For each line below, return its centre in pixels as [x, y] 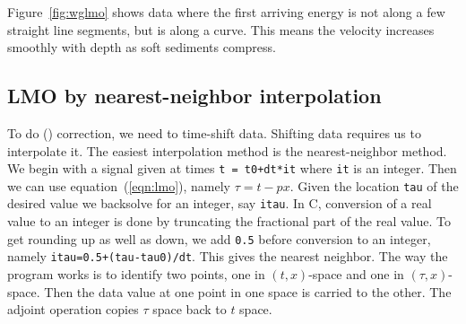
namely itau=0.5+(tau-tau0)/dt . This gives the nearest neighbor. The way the [228, 256]
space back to [190, 309]
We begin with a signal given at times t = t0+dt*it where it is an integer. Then [232, 168]
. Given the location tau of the [374, 185]
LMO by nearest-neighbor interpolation [194, 96]
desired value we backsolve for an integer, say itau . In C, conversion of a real [220, 203]
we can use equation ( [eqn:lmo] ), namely [119, 185]
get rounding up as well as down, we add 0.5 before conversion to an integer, [219, 238]
